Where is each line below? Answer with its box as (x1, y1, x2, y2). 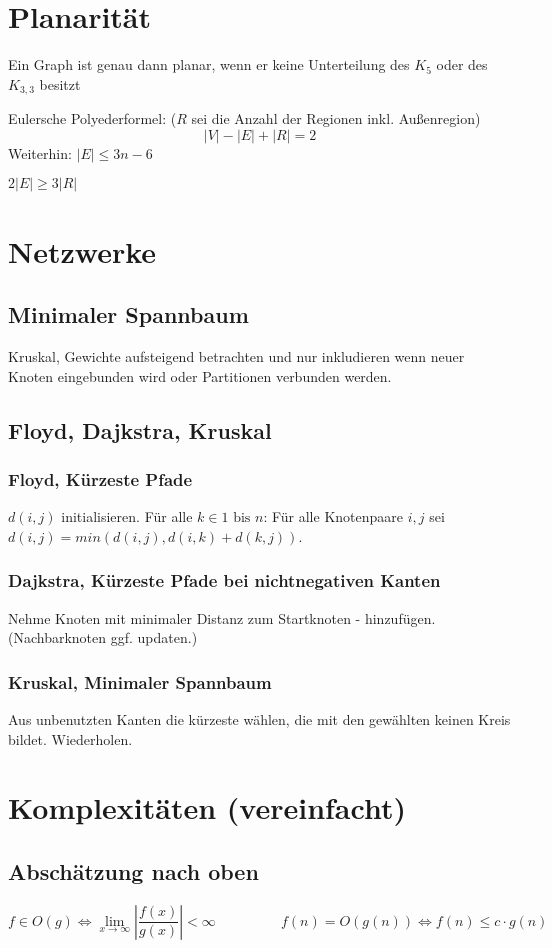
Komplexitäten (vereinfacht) (8, 787, 406, 828)
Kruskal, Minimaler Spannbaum (8, 669, 272, 694)
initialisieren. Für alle (61, 506, 193, 527)
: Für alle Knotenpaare (263, 506, 403, 527)
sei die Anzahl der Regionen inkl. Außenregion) (191, 108, 481, 129)
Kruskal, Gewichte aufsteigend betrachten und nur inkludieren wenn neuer (8, 345, 465, 366)
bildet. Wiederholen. (8, 728, 133, 749)
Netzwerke (8, 230, 157, 271)
